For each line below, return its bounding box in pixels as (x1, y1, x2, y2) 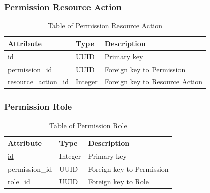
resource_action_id (8, 76, 69, 87)
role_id (8, 176, 31, 186)
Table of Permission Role (49, 120, 127, 131)
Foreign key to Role (88, 176, 149, 186)
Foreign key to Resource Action (104, 76, 202, 87)
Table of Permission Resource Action (47, 20, 163, 31)
